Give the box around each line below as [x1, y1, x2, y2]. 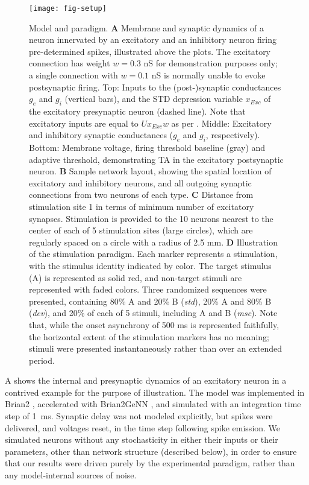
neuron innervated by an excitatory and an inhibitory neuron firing [29, 33, 276, 46]
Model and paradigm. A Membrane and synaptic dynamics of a [29, 21, 264, 34]
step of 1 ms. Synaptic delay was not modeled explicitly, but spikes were [5, 410, 273, 422]
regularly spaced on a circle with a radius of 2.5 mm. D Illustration [29, 235, 278, 248]
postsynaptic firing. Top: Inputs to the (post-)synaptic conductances [29, 80, 281, 93]
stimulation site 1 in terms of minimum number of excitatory [29, 200, 254, 212]
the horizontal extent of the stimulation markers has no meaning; [29, 330, 269, 343]
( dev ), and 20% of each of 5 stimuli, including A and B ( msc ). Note [29, 306, 278, 319]
